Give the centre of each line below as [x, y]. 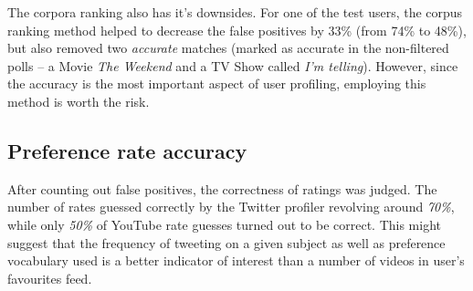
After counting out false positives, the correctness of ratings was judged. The [222, 188]
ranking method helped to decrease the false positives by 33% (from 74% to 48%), [237, 30]
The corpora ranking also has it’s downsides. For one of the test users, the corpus [235, 12]
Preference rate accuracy [127, 150]
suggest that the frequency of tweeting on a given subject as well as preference [226, 242]
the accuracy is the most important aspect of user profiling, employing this [217, 83]
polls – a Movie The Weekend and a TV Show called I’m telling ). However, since [233, 65]
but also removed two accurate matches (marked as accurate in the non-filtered [228, 48]
